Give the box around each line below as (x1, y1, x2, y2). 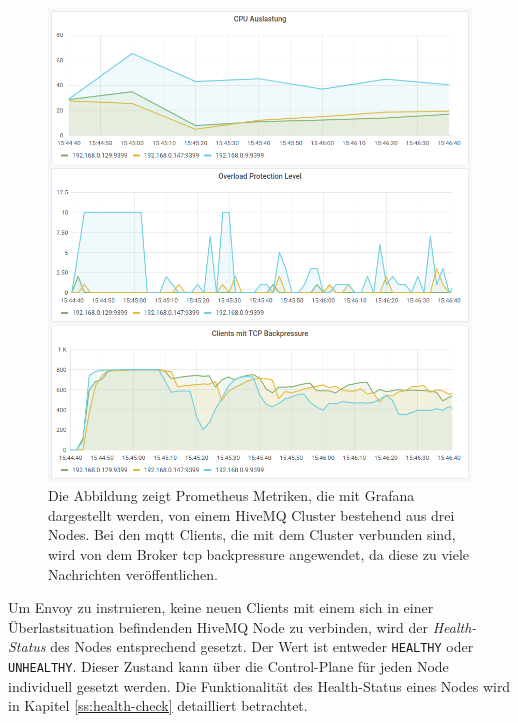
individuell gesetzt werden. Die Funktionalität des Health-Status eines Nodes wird (8, 675, 511, 696)
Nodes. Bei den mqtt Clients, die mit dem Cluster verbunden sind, (48, 524, 456, 545)
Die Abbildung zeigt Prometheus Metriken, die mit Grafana (48, 485, 415, 506)
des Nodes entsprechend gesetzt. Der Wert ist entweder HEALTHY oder (50, 636, 474, 657)
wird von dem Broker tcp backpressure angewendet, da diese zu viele (48, 544, 469, 564)
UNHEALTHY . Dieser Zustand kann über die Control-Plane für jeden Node (8, 656, 449, 677)
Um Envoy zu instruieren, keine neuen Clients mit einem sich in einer (8, 597, 434, 618)
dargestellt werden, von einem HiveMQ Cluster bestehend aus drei (48, 504, 455, 525)
